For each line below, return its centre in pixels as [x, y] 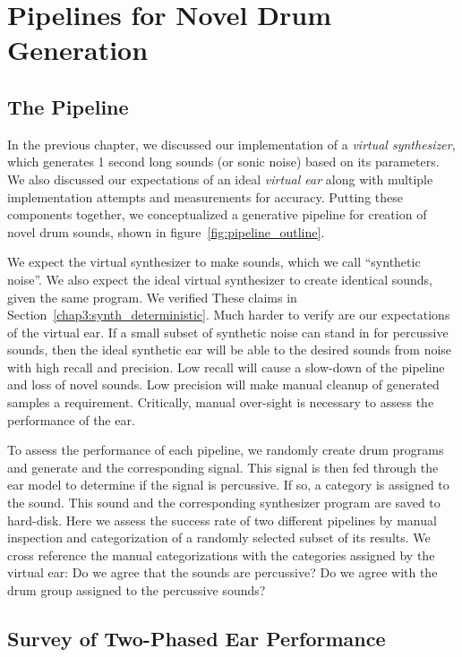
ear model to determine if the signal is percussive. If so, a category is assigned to [228, 485]
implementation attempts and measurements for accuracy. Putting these [205, 196]
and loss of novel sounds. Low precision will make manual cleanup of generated [223, 384]
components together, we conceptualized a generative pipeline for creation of [217, 214]
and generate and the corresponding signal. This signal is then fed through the [223, 467]
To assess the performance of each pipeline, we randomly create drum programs [226, 450]
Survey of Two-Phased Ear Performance [197, 638]
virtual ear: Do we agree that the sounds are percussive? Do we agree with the [222, 572]
